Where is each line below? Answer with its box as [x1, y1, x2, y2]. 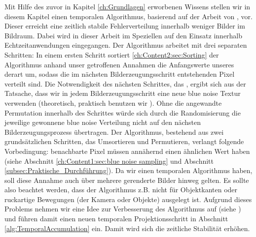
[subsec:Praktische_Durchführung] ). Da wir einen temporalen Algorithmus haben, [4, 165, 253, 176]
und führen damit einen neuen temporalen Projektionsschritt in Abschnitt [4, 213, 228, 224]
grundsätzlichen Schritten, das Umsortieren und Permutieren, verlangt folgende [4, 136, 244, 147]
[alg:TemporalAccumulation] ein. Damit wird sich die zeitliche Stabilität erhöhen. [4, 223, 250, 233]
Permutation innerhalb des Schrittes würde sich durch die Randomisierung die [4, 107, 241, 118]
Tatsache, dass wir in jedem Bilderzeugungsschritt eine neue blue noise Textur [4, 88, 241, 98]
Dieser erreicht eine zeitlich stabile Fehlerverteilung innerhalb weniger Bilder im [4, 21, 245, 31]
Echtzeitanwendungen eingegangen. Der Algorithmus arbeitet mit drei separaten [4, 40, 247, 50]
